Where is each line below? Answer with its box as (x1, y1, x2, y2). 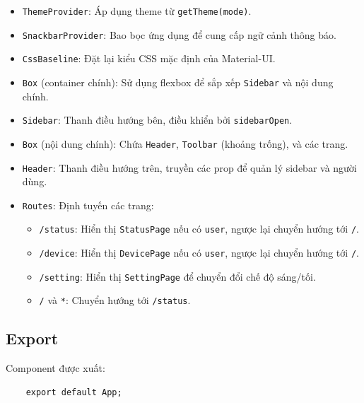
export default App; (25, 387, 122, 397)
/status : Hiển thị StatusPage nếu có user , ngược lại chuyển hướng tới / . (39, 221, 359, 236)
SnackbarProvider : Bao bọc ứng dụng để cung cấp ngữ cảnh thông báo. (22, 27, 336, 42)
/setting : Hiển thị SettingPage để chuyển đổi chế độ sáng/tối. (39, 269, 316, 284)
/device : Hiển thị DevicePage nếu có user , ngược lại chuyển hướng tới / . (39, 245, 359, 260)
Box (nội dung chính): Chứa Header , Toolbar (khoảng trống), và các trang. (22, 136, 348, 151)
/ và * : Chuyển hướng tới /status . (39, 293, 191, 308)
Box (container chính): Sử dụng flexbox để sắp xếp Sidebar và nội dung (22, 74, 334, 89)
